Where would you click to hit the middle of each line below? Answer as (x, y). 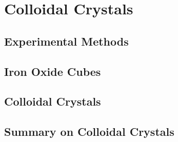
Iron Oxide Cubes (53, 71)
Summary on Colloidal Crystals (89, 131)
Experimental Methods (66, 41)
